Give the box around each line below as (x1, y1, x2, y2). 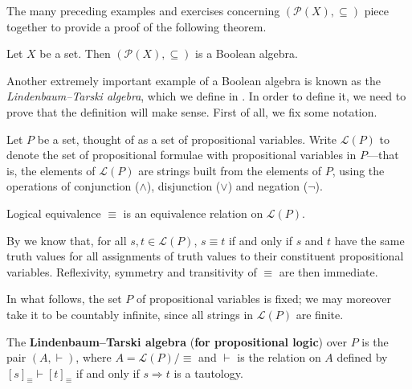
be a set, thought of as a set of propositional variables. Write (37, 130, 337, 147)
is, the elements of (6, 162, 96, 178)
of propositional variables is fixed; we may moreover (136, 290, 391, 307)
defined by (337, 349, 388, 366)
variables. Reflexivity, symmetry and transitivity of (6, 263, 257, 280)
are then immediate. (279, 263, 378, 280)
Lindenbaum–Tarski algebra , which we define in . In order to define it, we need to (6, 88, 406, 104)
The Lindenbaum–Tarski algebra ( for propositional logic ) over (6, 333, 347, 350)
